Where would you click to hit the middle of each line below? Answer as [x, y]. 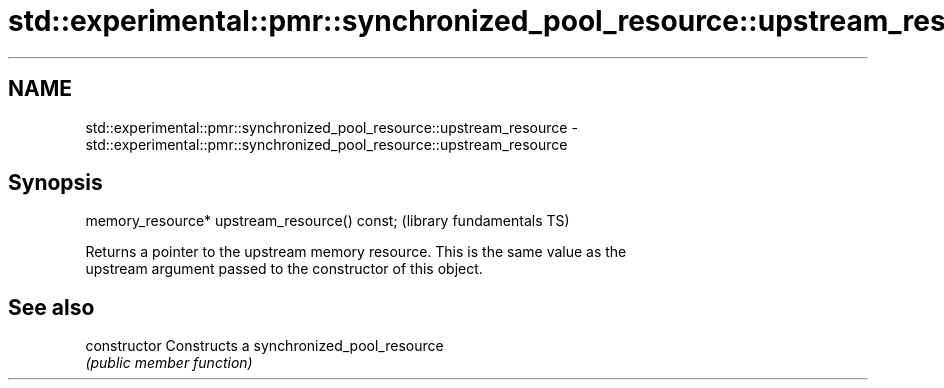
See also [51, 307]
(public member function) [169, 363]
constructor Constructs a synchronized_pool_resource [264, 346]
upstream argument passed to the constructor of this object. [284, 269]
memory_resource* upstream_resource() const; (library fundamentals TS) [327, 221]
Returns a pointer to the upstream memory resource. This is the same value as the [356, 252]
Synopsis [55, 183]
